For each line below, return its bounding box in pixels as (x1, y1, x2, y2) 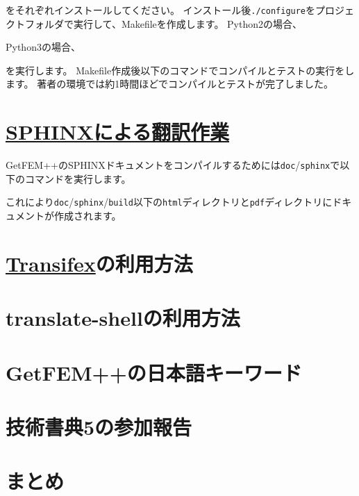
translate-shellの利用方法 (6, 304, 240, 332)
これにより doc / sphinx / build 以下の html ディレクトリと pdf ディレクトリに (6, 195, 333, 209)
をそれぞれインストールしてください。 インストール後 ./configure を (6, 3, 316, 17)
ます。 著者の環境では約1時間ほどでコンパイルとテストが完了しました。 (6, 76, 333, 91)
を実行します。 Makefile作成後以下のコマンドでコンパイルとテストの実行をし (6, 63, 355, 77)
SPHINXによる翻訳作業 (6, 117, 230, 146)
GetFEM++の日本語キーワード (6, 358, 302, 386)
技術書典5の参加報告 (6, 412, 192, 440)
